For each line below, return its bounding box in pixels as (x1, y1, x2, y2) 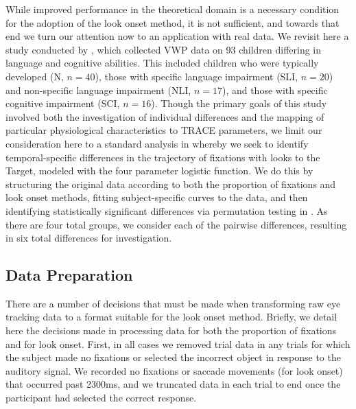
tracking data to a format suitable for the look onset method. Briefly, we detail (5, 309, 337, 324)
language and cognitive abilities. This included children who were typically (5, 56, 319, 70)
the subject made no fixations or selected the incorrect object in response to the (5, 350, 341, 364)
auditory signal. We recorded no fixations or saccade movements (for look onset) (5, 363, 343, 377)
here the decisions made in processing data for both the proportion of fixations (5, 323, 337, 338)
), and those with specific (222, 82, 328, 97)
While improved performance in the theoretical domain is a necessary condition (5, 2, 340, 16)
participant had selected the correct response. (5, 390, 197, 405)
